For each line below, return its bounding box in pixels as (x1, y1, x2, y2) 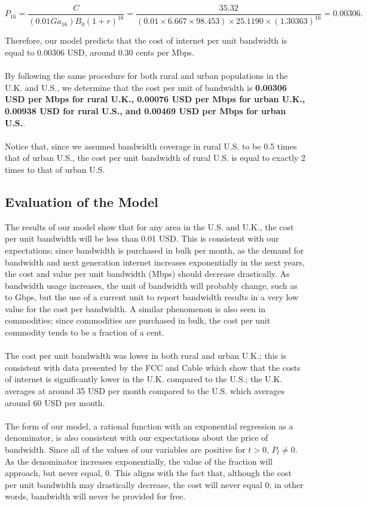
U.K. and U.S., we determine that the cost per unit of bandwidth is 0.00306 (5, 81, 287, 93)
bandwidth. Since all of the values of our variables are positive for (5, 443, 246, 456)
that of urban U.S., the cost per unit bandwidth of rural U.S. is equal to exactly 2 (5, 151, 305, 164)
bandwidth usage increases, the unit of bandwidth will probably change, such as (5, 279, 298, 291)
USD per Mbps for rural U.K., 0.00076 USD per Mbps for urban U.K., (5, 93, 305, 105)
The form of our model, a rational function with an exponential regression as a (5, 419, 293, 432)
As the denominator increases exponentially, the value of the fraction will (5, 455, 273, 467)
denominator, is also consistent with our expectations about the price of (5, 431, 268, 444)
